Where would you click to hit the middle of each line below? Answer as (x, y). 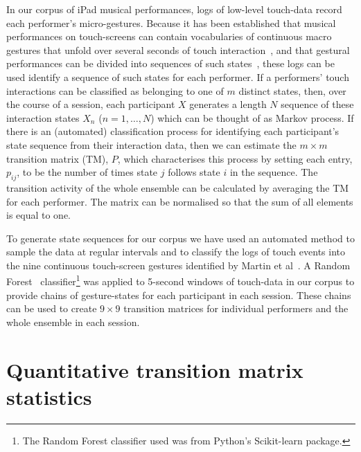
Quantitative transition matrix (155, 369)
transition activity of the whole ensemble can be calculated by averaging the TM (178, 187)
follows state (194, 172)
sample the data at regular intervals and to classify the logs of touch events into (176, 252)
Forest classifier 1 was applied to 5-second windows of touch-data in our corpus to (180, 280)
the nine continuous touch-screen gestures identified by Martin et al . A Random (178, 265)
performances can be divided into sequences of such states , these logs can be (170, 63)
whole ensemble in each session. (73, 322)
